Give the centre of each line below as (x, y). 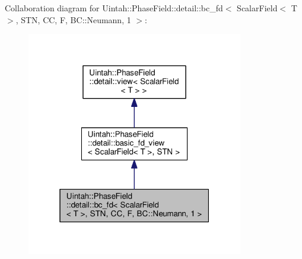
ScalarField (257, 8)
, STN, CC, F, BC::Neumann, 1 (73, 19)
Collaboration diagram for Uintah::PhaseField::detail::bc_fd (114, 8)
